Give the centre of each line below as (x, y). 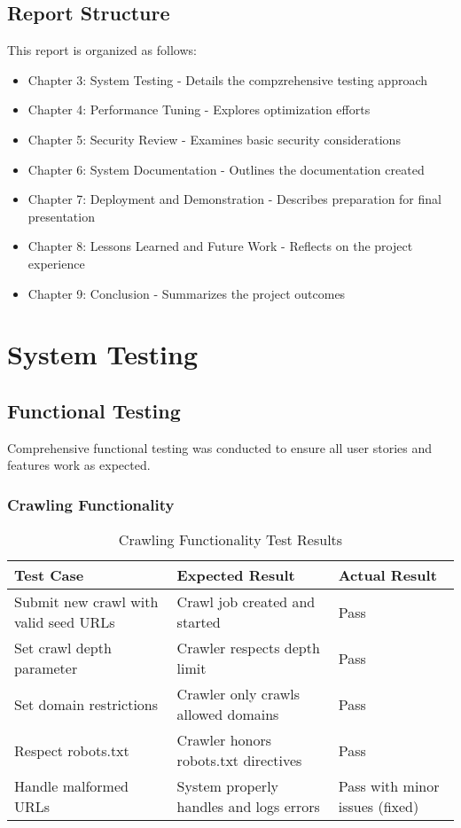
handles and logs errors (248, 807)
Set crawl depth (63, 648)
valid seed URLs (65, 622)
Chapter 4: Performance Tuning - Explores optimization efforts (199, 109)
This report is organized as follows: (102, 50)
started (199, 622)
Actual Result (387, 575)
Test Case (49, 575)
